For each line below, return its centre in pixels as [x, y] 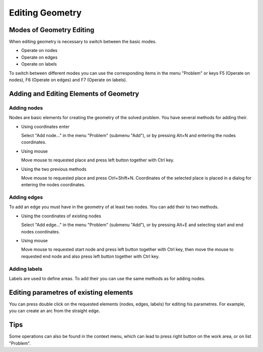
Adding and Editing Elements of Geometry [74, 94]
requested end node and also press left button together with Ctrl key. [90, 256]
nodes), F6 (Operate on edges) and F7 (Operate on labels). [68, 80]
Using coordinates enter [46, 126]
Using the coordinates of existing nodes [61, 216]
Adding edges [26, 197]
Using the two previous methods [54, 169]
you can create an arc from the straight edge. [55, 311]
